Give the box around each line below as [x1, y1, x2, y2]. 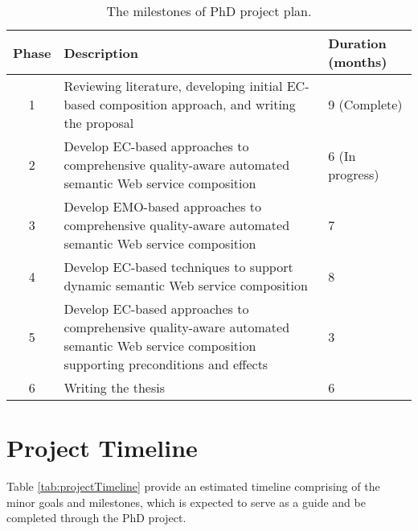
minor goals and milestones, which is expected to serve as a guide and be [6, 493, 366, 510]
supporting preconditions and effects [64, 355, 268, 373]
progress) [328, 164, 379, 183]
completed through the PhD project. [6, 509, 186, 526]
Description [64, 43, 139, 62]
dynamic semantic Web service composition [64, 276, 308, 294]
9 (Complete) [328, 95, 403, 113]
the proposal [64, 113, 134, 132]
